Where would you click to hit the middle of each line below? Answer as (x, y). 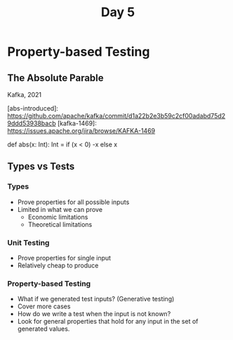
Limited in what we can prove (60, 209)
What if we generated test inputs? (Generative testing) (96, 299)
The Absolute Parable (55, 78)
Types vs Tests (41, 166)
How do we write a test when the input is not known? (94, 314)
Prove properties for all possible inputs (73, 202)
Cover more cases (44, 306)
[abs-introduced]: (33, 108)
